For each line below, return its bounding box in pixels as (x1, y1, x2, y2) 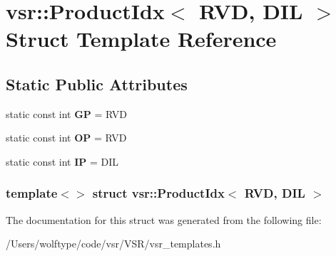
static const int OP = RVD (6, 130, 127, 145)
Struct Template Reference (6, 24, 277, 53)
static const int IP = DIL (6, 154, 119, 169)
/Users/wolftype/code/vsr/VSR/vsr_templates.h (6, 236, 221, 251)
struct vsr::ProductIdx (92, 184, 225, 202)
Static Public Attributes (6, 73, 188, 95)
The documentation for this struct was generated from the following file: (6, 212, 322, 227)
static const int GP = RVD (6, 106, 128, 121)
